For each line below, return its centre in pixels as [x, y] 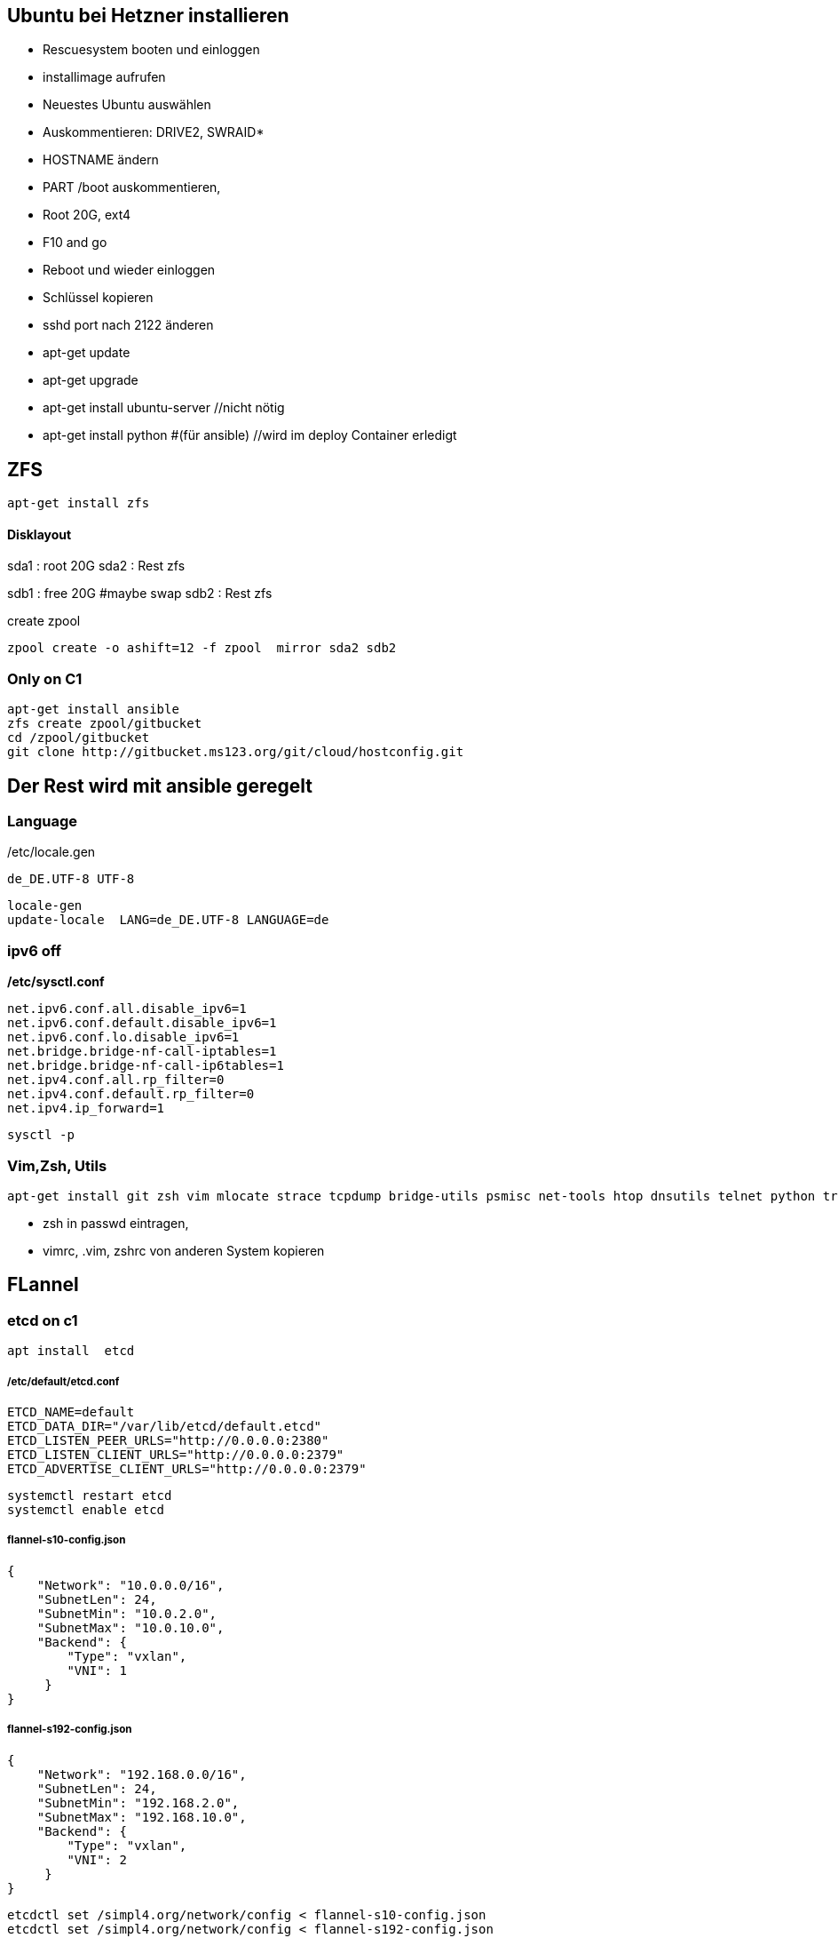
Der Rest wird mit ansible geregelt [160, 786]
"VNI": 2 [97, 1859]
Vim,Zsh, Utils [57, 1165]
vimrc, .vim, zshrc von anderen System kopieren [184, 1250]
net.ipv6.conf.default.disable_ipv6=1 [142, 1023]
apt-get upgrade [91, 380]
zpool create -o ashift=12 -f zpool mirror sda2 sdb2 [202, 648]
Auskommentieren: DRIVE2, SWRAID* [154, 132]
